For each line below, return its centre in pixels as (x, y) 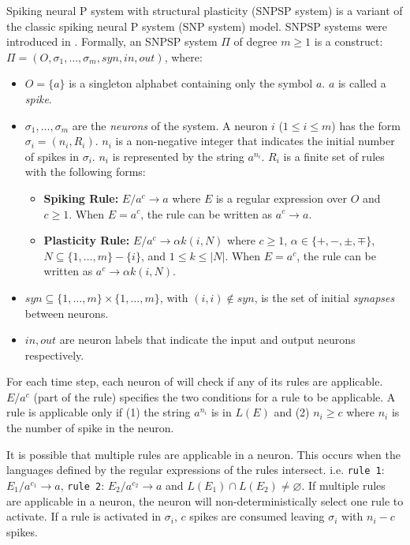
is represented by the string (178, 156)
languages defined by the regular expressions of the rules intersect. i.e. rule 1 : (196, 470)
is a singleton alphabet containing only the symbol (191, 83)
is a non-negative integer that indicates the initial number (255, 141)
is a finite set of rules (334, 156)
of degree (255, 41)
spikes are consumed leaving (257, 516)
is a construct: (348, 41)
